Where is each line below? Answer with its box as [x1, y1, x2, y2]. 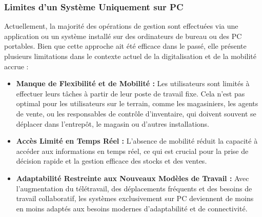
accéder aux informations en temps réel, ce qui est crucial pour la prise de [16, 145, 249, 156]
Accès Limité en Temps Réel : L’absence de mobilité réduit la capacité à [16, 135, 258, 146]
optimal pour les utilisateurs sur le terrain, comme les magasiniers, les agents [16, 98, 258, 109]
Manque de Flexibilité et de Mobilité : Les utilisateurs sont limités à [16, 78, 250, 89]
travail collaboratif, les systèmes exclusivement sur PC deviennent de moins [16, 193, 254, 204]
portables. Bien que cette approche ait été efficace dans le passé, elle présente [4, 41, 247, 51]
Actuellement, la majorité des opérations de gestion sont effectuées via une [4, 21, 238, 31]
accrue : [4, 61, 29, 71]
